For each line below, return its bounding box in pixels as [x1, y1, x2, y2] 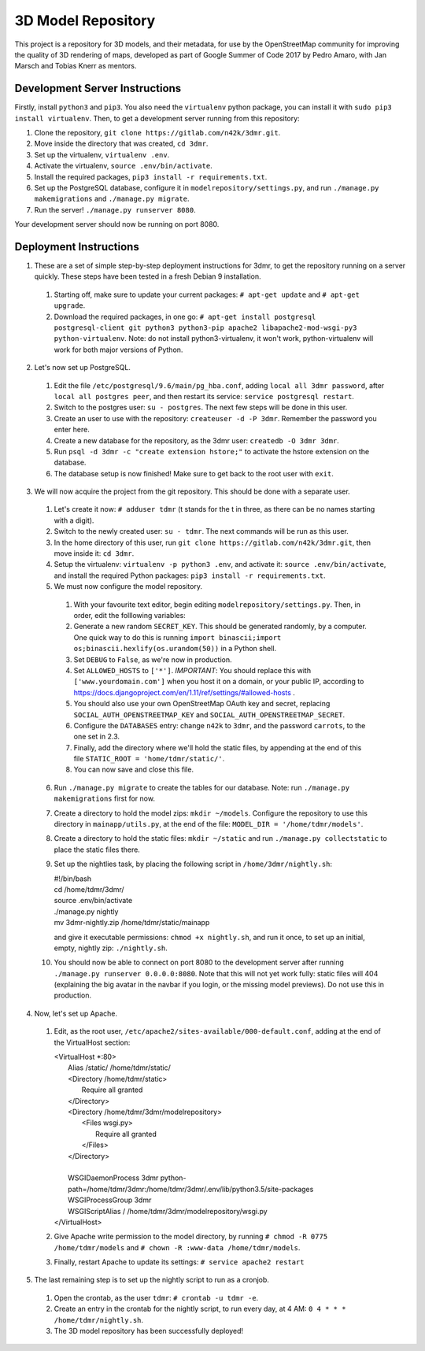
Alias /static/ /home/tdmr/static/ [68, 1063, 171, 1072]
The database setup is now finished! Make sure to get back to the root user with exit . [54, 468, 334, 478]
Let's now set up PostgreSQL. [34, 363, 131, 372]
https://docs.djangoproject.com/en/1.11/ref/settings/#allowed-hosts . [73, 687, 295, 697]
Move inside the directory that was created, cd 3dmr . [34, 139, 209, 149]
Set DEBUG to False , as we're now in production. [73, 654, 232, 664]
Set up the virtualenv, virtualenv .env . [34, 150, 170, 159]
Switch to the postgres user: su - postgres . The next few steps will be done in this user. [54, 402, 348, 413]
